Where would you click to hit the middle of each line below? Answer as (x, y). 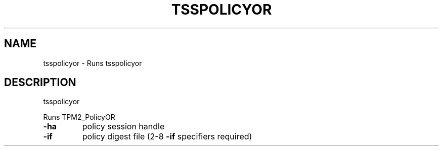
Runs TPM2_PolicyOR (79, 117)
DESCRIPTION (40, 83)
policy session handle (123, 127)
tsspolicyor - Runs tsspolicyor (93, 63)
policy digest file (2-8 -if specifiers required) (167, 137)
